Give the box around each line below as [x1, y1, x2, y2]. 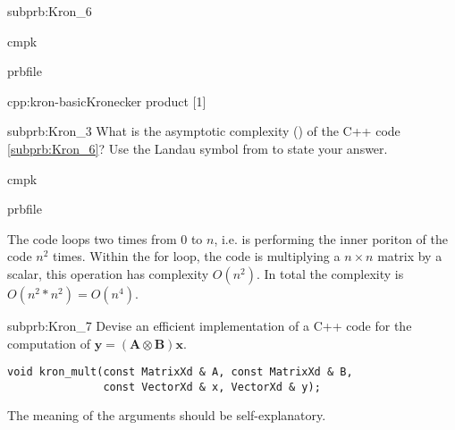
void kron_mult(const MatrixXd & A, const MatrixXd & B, [7, 366, 353, 379]
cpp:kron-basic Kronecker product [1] [7, 91, 206, 110]
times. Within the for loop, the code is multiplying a [53, 247, 341, 266]
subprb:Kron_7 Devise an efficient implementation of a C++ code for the [7, 316, 412, 334]
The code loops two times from [7, 229, 177, 248]
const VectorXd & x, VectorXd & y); [103, 380, 321, 393]
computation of [7, 333, 90, 352]
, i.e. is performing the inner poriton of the [214, 229, 449, 248]
